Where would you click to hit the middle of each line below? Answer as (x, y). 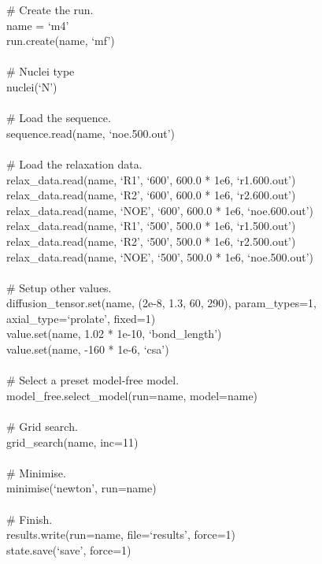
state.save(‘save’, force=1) (69, 549)
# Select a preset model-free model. (93, 380)
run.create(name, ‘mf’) (61, 41)
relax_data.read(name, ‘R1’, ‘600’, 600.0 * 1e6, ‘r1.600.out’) (151, 179)
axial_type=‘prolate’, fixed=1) (81, 318)
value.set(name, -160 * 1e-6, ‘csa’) (88, 349)
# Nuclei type (41, 71)
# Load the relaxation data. (74, 163)
